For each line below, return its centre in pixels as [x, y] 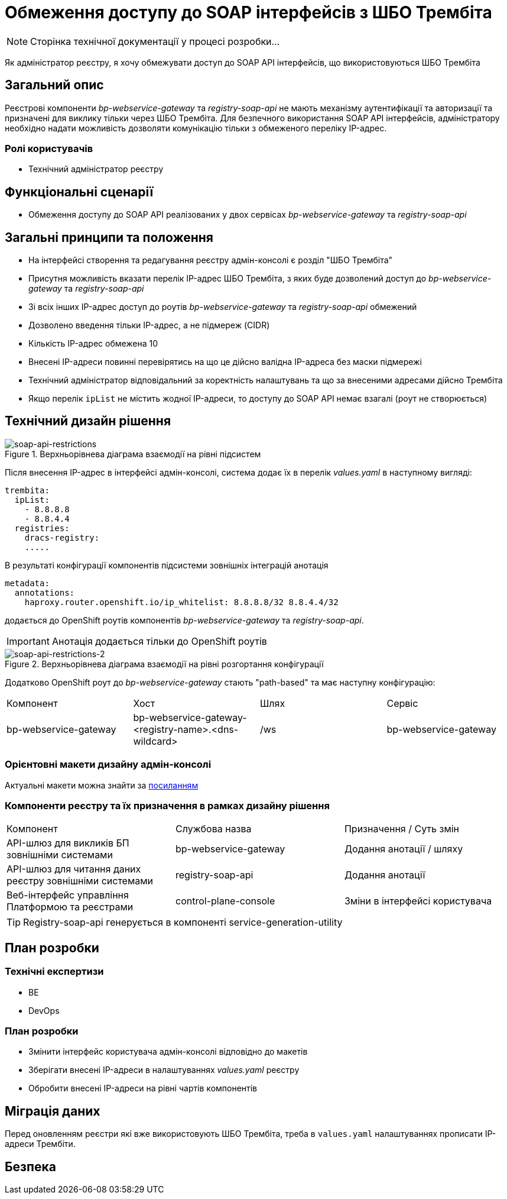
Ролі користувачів [49, 148]
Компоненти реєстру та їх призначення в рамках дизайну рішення [167, 806]
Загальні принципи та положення [109, 237]
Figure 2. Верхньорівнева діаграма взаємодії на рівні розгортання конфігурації [164, 664]
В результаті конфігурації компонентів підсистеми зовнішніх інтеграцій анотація [167, 565]
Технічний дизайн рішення [88, 421]
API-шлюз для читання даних [74, 869]
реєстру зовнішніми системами [80, 881]
